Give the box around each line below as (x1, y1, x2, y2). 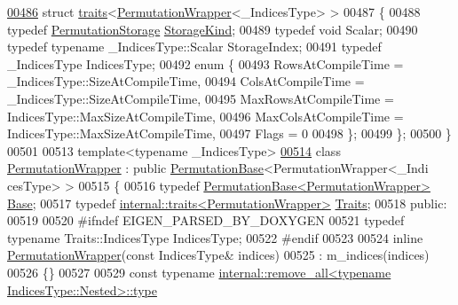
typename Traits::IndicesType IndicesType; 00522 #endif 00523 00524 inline (7, 228, 423, 246)
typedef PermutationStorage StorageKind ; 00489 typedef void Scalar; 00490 (7, 20, 418, 38)
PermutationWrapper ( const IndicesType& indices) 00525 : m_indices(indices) (7, 246, 430, 264)
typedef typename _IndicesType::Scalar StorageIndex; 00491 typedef (7, 37, 382, 56)
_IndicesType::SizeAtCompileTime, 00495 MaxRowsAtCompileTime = (7, 89, 394, 107)
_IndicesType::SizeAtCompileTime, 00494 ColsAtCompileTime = (7, 72, 365, 90)
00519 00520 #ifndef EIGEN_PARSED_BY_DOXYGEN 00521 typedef (7, 211, 405, 230)
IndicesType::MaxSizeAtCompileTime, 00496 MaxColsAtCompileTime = (7, 106, 404, 125)
